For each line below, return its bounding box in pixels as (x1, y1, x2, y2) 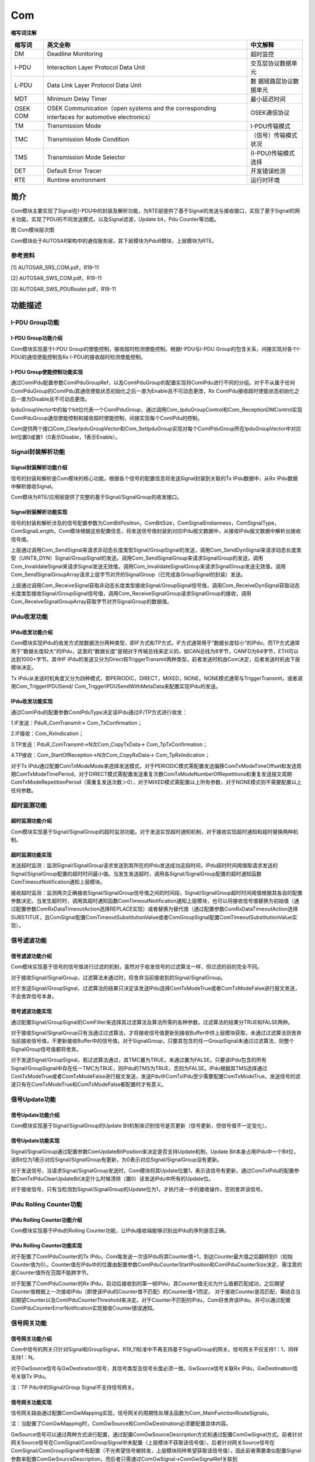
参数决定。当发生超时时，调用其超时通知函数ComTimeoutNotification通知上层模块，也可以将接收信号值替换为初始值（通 (10, 898, 300, 904)
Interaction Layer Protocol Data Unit (47, 63, 145, 71)
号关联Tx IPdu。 (10, 1373, 50, 1380)
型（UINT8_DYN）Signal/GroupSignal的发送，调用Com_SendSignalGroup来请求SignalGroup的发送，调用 (10, 554, 264, 561)
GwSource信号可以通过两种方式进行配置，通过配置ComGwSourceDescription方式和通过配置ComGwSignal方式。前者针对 (10, 1430, 303, 1438)
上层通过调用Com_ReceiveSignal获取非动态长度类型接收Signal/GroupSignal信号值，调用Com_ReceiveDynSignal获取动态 (10, 582, 300, 589)
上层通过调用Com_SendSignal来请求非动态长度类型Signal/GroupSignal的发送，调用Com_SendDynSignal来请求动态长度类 (10, 546, 302, 553)
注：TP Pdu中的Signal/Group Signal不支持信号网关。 (10, 1384, 138, 1391)
